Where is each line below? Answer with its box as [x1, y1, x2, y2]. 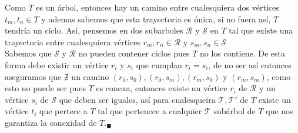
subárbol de [213, 105, 256, 117]
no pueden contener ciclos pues [78, 47, 190, 59]
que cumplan [136, 58, 182, 71]
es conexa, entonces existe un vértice [96, 82, 227, 94]
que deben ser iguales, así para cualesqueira [59, 93, 216, 105]
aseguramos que [5, 70, 62, 82]
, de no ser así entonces [208, 58, 292, 71]
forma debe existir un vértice [5, 58, 109, 71]
